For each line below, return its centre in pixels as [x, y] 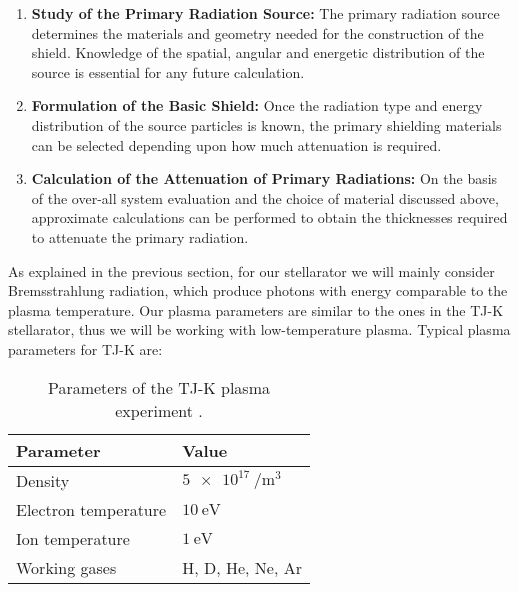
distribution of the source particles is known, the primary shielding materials [266, 124]
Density [43, 480]
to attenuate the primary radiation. [140, 236]
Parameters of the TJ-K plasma [158, 387]
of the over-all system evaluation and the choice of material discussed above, [265, 197]
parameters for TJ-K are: [85, 348]
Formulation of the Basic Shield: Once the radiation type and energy [257, 105]
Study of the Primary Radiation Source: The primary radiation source [265, 13]
